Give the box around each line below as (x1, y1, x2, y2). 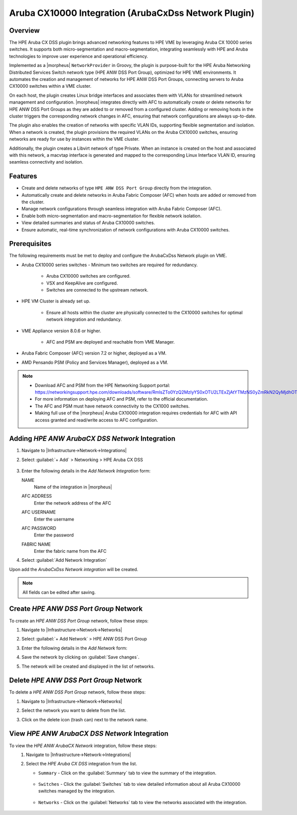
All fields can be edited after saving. (22, 589, 96, 595)
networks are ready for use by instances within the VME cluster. (9, 136, 140, 142)
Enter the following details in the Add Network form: (21, 645, 127, 651)
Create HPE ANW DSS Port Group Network (9, 605, 143, 613)
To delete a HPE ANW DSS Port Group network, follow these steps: (9, 689, 146, 695)
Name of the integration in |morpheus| (34, 484, 112, 490)
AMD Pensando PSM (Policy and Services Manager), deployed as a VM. (21, 359, 168, 365)
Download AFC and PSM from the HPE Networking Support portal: (35, 382, 170, 388)
